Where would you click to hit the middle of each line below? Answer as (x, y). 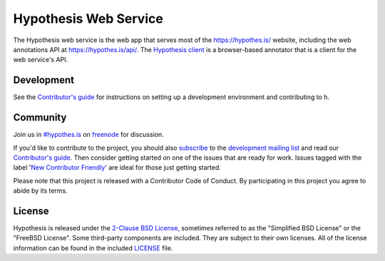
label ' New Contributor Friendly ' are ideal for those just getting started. (117, 168)
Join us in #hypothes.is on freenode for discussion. (88, 135)
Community (40, 118)
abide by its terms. (40, 191)
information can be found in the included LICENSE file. (93, 248)
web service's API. (41, 60)
